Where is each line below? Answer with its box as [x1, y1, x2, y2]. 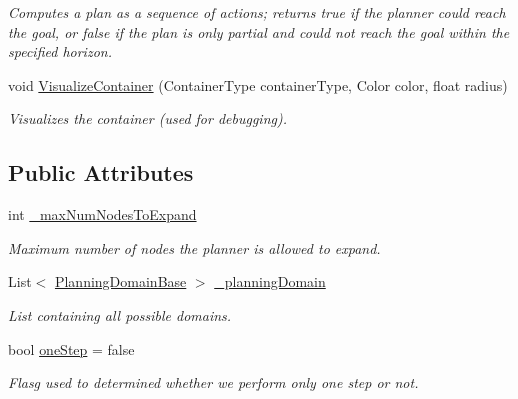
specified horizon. [8, 41, 112, 62]
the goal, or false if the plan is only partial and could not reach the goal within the [8, 21, 510, 42]
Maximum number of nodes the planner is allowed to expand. [8, 237, 381, 258]
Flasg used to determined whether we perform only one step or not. [8, 372, 419, 393]
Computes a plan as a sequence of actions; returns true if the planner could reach [8, 2, 506, 22]
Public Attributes [8, 157, 194, 188]
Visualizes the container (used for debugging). [8, 108, 287, 129]
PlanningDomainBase [54, 271, 187, 292]
